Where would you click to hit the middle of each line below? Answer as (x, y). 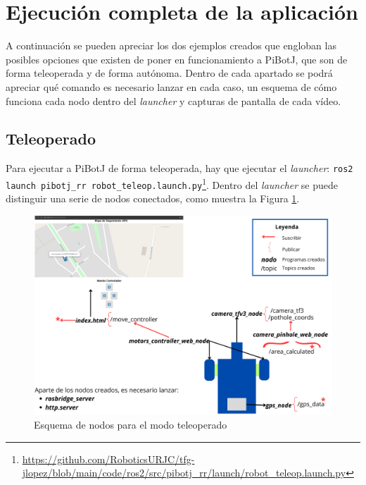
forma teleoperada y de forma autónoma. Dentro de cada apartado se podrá (169, 73)
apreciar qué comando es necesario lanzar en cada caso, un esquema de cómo (171, 86)
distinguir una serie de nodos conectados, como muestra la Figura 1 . (153, 198)
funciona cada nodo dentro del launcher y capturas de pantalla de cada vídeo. (173, 100)
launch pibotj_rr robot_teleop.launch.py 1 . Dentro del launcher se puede (172, 183)
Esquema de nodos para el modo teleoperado (131, 425)
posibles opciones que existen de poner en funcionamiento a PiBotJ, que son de (177, 59)
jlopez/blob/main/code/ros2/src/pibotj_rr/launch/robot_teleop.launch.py (184, 473)
